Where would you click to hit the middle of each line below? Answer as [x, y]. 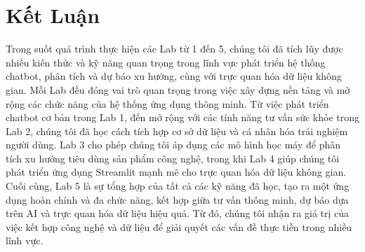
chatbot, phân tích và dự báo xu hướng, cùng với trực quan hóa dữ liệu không [174, 76]
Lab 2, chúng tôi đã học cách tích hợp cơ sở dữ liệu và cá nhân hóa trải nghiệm [177, 131]
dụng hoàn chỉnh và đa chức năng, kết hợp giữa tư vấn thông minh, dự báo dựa [177, 199]
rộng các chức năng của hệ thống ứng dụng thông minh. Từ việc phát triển [167, 103]
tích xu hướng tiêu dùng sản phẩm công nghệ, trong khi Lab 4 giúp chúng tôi [173, 158]
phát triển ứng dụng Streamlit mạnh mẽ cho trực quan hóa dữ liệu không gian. [176, 172]
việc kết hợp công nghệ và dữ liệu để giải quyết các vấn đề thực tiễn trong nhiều [179, 226]
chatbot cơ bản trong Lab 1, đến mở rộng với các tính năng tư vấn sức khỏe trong [183, 117]
